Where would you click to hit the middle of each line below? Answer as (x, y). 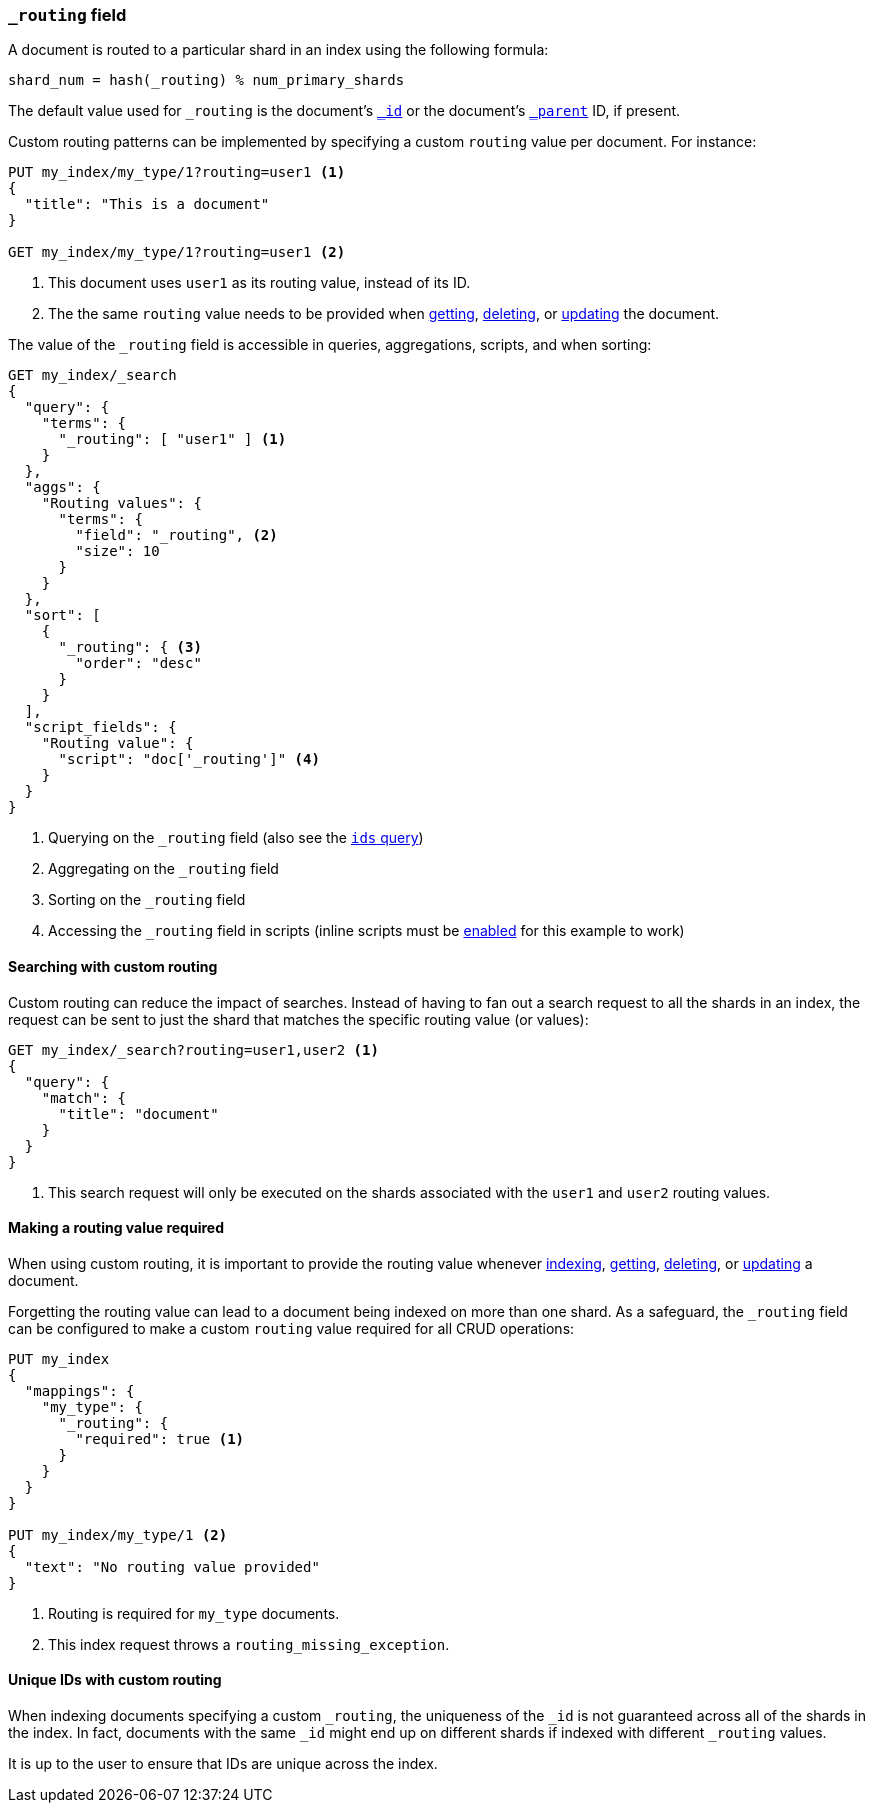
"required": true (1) (160, 1438)
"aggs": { (62, 487)
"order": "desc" (138, 663)
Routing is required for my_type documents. (194, 1613)
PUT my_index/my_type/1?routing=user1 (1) (177, 172)
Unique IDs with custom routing (115, 1680)
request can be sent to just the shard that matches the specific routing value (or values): (298, 1019)
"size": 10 (117, 551)
